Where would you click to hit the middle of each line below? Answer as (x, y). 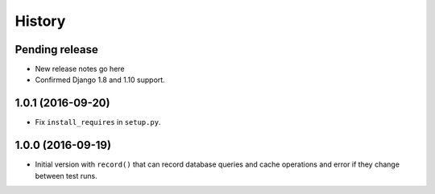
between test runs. (66, 175)
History (40, 21)
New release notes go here (80, 69)
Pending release (56, 50)
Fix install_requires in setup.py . (98, 122)
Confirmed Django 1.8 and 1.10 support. (100, 80)
